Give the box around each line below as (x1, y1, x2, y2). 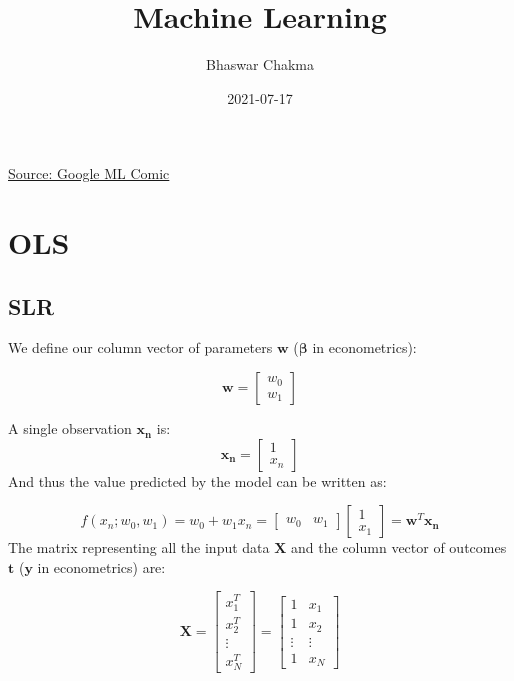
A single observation (8, 418, 132, 439)
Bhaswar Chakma (205, 54, 315, 75)
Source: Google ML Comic (8, 163, 170, 184)
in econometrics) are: (37, 556, 166, 577)
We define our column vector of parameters (8, 337, 273, 358)
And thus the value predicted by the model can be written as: (8, 470, 387, 491)
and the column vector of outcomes (291, 537, 507, 558)
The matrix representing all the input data (8, 537, 270, 558)
